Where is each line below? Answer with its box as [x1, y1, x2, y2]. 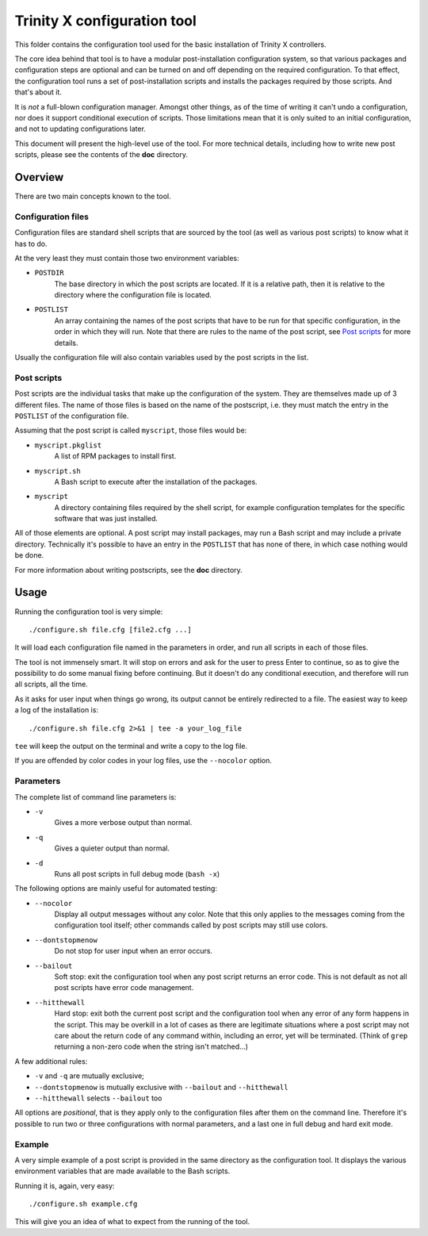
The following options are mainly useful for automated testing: [14, 884, 218, 893]
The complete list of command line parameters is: [14, 792, 177, 801]
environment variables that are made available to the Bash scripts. [14, 1166, 231, 1176]
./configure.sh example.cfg [29, 1200, 138, 1209]
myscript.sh [34, 466, 81, 475]
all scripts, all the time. [14, 679, 89, 689]
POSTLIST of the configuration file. [14, 411, 129, 420]
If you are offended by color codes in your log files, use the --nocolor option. [14, 756, 273, 766]
